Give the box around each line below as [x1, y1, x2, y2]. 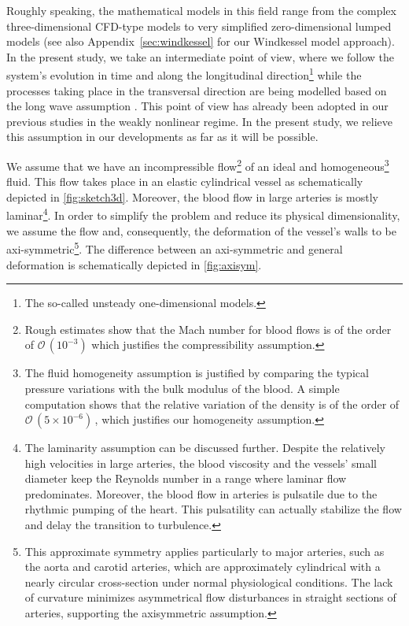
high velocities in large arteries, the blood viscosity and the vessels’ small [24, 454, 377, 471]
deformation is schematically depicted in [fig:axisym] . [6, 256, 262, 272]
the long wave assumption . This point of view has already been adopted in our [6, 98, 389, 114]
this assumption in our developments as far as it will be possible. [6, 128, 319, 145]
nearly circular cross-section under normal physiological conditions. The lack [24, 573, 393, 590]
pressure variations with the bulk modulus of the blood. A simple [24, 380, 340, 396]
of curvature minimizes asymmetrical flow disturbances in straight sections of [24, 589, 396, 606]
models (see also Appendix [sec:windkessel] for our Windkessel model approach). [6, 33, 395, 50]
